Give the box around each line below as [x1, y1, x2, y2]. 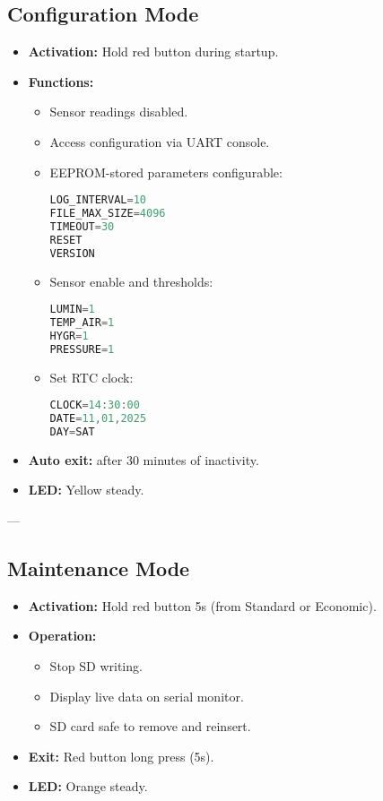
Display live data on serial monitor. [49, 686, 244, 705]
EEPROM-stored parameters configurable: [49, 162, 283, 181]
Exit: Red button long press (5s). [28, 746, 214, 765]
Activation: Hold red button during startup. [28, 42, 279, 61]
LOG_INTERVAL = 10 [49, 194, 146, 207]
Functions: [28, 72, 94, 90]
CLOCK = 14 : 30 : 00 [49, 399, 140, 412]
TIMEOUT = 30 [49, 220, 115, 233]
